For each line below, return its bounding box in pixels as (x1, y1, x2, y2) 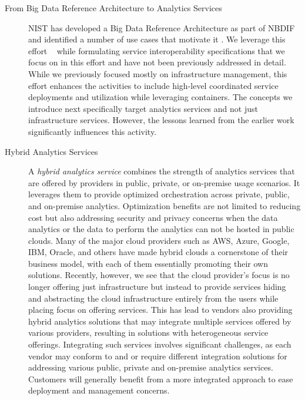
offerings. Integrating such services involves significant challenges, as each (28, 338, 291, 351)
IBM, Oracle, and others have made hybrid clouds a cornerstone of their (28, 246, 289, 258)
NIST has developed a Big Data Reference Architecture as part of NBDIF (28, 21, 295, 34)
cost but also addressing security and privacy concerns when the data (28, 211, 278, 223)
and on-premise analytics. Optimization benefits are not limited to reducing (28, 199, 301, 211)
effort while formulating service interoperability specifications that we (28, 44, 285, 57)
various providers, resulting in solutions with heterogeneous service (28, 326, 269, 339)
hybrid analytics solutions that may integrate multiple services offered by (28, 315, 291, 327)
